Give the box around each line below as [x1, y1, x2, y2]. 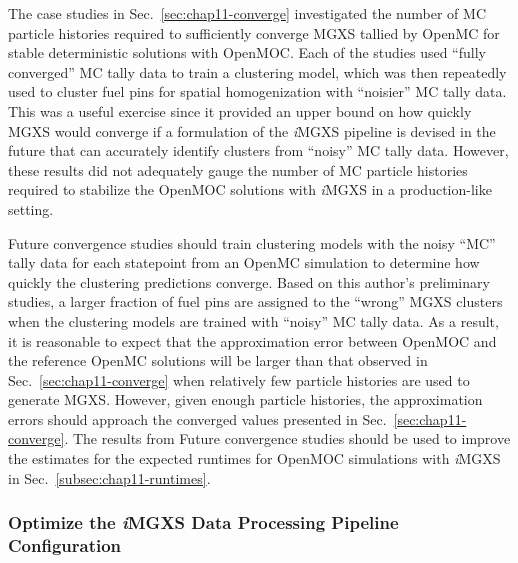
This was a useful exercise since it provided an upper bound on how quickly [8, 100, 472, 121]
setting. [8, 198, 54, 219]
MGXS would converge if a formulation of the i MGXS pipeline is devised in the [8, 120, 496, 141]
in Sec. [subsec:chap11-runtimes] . [8, 467, 211, 488]
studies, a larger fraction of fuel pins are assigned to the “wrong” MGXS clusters [8, 291, 503, 312]
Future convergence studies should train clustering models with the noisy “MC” [8, 232, 496, 253]
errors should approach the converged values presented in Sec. [8, 408, 387, 429]
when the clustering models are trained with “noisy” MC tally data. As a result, [8, 310, 499, 331]
